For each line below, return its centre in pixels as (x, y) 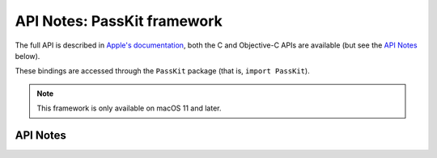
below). (28, 56)
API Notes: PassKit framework (119, 21)
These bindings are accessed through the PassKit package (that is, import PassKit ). (163, 71)
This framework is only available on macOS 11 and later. (129, 108)
